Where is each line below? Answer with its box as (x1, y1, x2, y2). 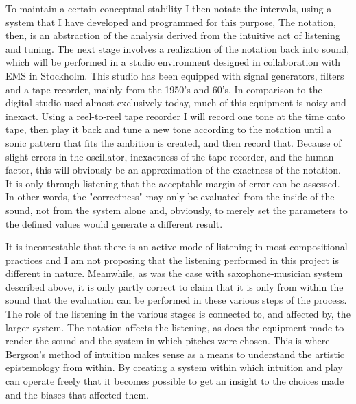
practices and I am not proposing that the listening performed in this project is (5, 252, 339, 267)
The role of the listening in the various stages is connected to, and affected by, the (5, 307, 351, 321)
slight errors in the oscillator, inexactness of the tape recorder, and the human (5, 149, 334, 163)
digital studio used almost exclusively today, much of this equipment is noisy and (5, 95, 346, 110)
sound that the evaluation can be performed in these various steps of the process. (5, 293, 347, 307)
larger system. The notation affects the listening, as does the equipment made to (5, 320, 344, 334)
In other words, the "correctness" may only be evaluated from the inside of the (5, 189, 335, 204)
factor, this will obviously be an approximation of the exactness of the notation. (5, 163, 341, 177)
